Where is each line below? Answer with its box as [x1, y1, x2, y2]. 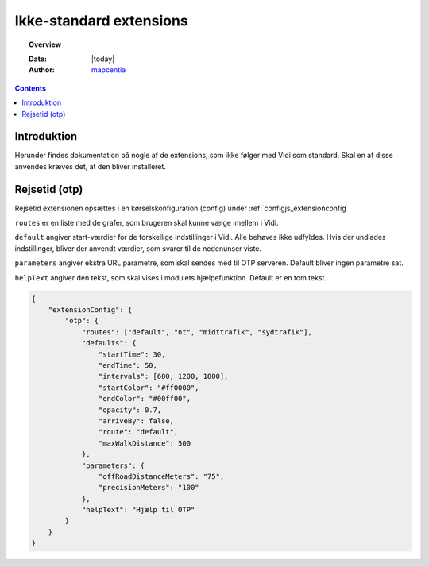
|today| [91, 54, 115, 64]
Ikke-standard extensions [14, 12, 188, 29]
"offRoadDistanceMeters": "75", [98, 472, 225, 480]
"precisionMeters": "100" [98, 483, 199, 492]
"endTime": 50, [98, 361, 158, 369]
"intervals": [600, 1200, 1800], [98, 372, 229, 381]
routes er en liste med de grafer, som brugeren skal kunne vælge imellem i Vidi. [14, 218, 279, 228]
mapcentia [91, 65, 126, 75]
